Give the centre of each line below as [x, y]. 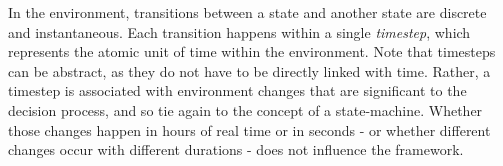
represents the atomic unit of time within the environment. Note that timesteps [252, 51]
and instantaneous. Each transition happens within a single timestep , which [239, 31]
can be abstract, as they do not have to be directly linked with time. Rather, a [249, 70]
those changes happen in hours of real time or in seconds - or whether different [249, 129]
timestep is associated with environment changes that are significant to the [237, 90]
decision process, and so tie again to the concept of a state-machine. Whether [245, 109]
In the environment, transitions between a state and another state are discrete [247, 12]
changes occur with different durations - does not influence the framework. [236, 149]
